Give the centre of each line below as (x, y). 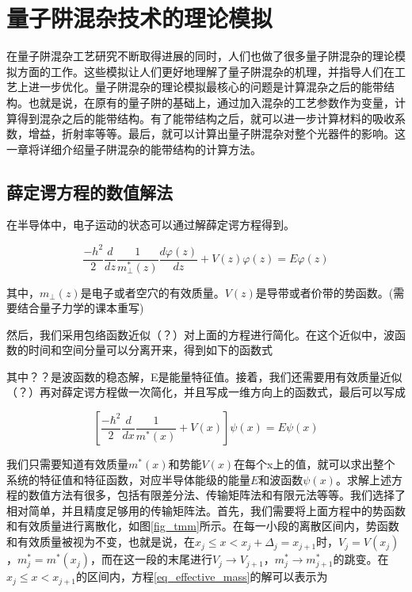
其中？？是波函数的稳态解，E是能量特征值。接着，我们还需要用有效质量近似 (204, 376)
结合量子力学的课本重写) (80, 308)
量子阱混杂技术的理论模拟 (140, 18)
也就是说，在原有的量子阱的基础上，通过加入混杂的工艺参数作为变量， (211, 102)
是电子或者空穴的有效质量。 (153, 292)
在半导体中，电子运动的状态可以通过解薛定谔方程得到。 (151, 225)
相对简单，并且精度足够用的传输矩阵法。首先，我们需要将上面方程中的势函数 (206, 510)
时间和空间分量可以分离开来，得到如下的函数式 (150, 350)
